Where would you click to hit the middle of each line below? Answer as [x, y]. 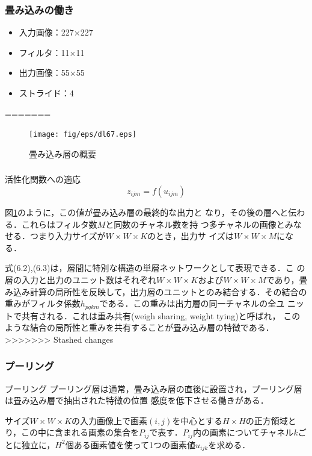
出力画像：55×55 [52, 73]
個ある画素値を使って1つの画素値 [130, 444]
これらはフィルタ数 [59, 224]
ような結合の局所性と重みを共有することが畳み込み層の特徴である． [139, 327]
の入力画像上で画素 [110, 420]
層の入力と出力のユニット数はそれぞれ [81, 279]
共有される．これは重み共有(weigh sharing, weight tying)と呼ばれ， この [161, 315]
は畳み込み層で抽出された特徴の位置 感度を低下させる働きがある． [137, 400]
